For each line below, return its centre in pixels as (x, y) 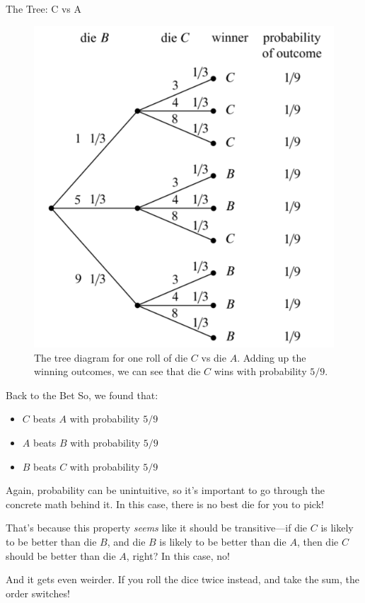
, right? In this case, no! (178, 555)
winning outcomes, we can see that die (117, 371)
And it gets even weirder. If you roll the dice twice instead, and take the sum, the (183, 579)
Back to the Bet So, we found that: (82, 395)
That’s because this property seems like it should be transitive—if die (157, 528)
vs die (214, 357)
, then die (318, 542)
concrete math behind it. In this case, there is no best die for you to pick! (165, 504)
